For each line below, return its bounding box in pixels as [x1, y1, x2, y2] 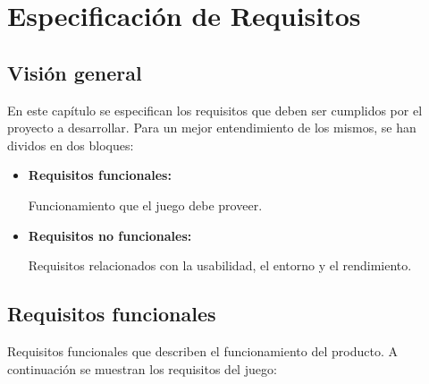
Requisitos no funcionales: [28, 226, 192, 244]
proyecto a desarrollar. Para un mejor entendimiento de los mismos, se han [7, 118, 416, 137]
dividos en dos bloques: [7, 135, 134, 154]
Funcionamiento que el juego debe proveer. [28, 195, 263, 214]
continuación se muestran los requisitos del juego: [7, 359, 277, 378]
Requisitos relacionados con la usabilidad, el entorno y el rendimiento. [28, 256, 412, 275]
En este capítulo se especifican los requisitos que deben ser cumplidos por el [7, 100, 423, 119]
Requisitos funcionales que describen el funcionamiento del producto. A [7, 341, 398, 360]
